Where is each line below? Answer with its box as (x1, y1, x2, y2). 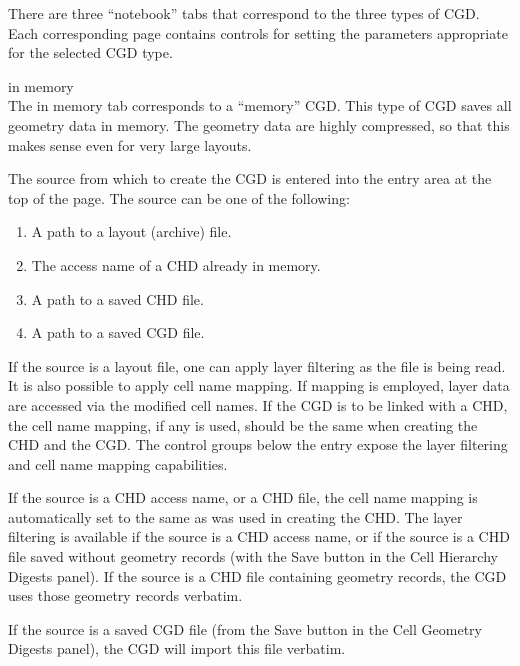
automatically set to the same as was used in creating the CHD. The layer (8, 506, 463, 527)
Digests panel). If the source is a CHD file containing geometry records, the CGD (8, 565, 507, 586)
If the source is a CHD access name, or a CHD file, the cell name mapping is (8, 487, 478, 508)
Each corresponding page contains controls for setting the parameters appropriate (8, 22, 508, 43)
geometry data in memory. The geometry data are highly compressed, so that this (8, 114, 510, 135)
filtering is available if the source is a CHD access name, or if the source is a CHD (8, 526, 510, 547)
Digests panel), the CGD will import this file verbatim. (8, 638, 346, 659)
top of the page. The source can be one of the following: (8, 187, 350, 208)
